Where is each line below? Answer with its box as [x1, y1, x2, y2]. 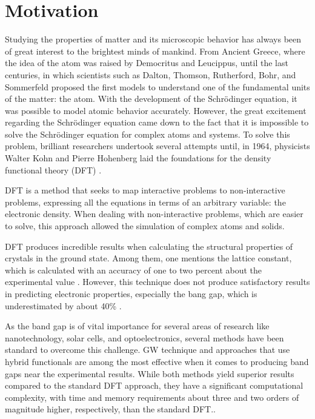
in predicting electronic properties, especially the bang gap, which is [5, 287, 257, 300]
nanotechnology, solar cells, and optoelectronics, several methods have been [5, 331, 284, 344]
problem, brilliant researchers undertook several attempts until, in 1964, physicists [5, 139, 310, 152]
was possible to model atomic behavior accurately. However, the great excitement [5, 104, 307, 116]
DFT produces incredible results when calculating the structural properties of [5, 240, 293, 252]
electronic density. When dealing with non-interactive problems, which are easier [5, 207, 303, 220]
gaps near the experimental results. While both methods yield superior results [5, 367, 294, 380]
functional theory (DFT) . [5, 163, 102, 176]
